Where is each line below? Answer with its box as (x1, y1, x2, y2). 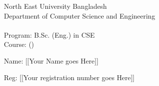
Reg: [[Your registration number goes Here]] (4, 72, 135, 82)
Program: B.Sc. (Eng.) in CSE (4, 29, 95, 40)
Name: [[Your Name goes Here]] (4, 55, 99, 65)
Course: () (4, 39, 34, 49)
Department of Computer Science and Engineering (4, 10, 155, 21)
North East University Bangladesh (4, 1, 107, 11)
